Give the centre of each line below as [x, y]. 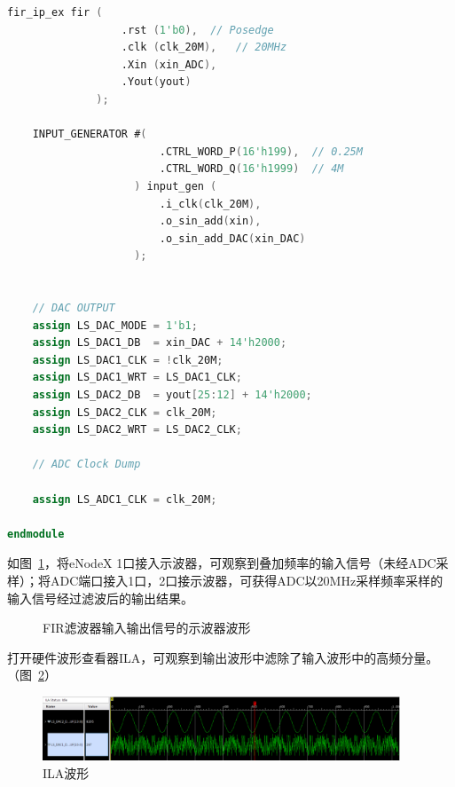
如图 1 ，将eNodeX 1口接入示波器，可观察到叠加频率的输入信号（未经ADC [222, 563]
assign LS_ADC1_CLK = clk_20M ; [125, 499]
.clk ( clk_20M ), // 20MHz [204, 47]
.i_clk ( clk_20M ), [210, 204]
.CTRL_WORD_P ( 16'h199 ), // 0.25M [261, 151]
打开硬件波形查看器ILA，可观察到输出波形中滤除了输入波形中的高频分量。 [223, 657]
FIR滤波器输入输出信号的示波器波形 [147, 628]
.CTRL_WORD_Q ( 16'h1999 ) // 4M [251, 169]
